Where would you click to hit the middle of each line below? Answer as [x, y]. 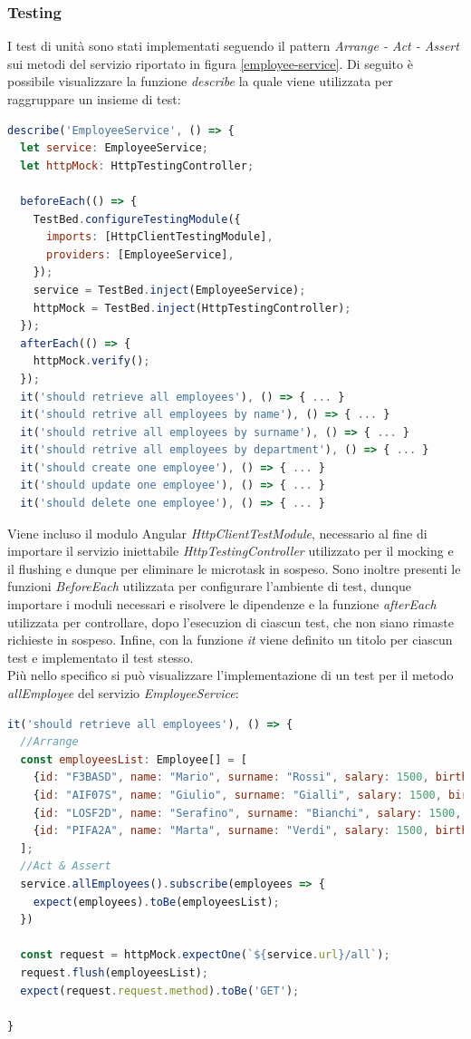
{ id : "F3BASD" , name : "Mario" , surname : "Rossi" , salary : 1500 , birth [250, 777]
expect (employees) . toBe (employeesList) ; [156, 902]
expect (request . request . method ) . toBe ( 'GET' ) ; [160, 990]
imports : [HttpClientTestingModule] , [159, 237]
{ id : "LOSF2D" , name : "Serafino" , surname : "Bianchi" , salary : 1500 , [247, 813]
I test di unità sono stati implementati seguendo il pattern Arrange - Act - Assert [233, 46]
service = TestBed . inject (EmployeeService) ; [169, 290]
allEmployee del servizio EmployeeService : [123, 693]
